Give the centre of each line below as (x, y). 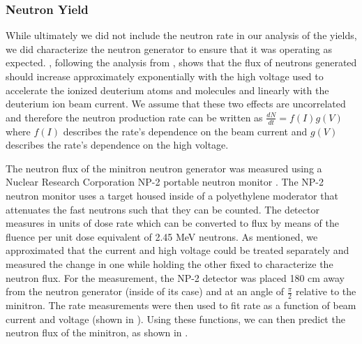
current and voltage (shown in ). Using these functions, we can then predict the (175, 319)
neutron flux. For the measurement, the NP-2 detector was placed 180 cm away (175, 277)
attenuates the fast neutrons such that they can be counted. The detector (163, 209)
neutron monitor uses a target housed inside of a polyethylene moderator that (172, 195)
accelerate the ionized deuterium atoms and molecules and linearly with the (167, 90)
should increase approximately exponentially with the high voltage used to (165, 76)
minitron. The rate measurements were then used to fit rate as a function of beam (181, 305)
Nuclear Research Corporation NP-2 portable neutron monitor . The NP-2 (165, 182)
